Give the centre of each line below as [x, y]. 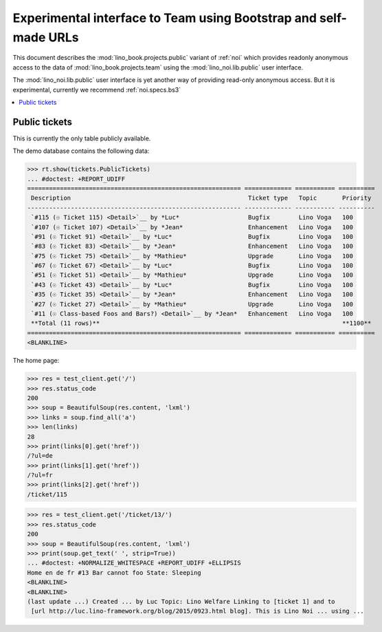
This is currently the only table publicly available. [82, 138]
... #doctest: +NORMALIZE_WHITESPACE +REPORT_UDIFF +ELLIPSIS [134, 563]
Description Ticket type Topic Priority [201, 198]
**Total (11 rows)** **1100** [201, 323]
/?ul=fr [40, 475]
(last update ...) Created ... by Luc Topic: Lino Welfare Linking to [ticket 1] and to [181, 601]
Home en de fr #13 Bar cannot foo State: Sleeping [114, 572]
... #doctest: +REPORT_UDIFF [76, 179]
